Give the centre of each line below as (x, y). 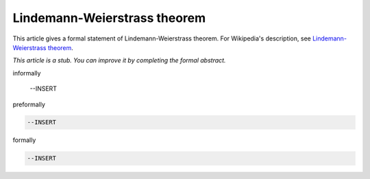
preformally (29, 104)
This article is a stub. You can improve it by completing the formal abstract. (119, 60)
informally (27, 73)
